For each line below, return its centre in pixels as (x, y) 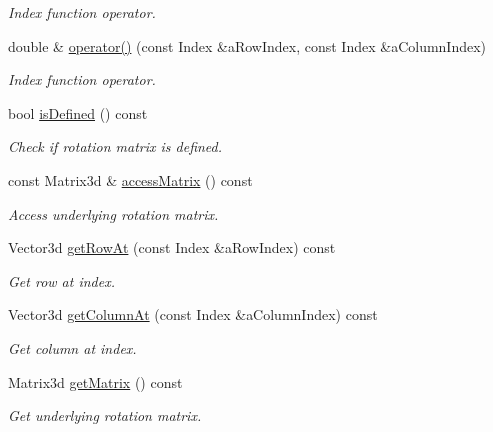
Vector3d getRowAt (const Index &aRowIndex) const (172, 247)
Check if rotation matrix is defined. (115, 146)
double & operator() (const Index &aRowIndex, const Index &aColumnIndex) (247, 45)
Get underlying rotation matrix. (105, 415)
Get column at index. (72, 347)
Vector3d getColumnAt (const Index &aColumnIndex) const (193, 314)
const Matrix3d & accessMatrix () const (130, 179)
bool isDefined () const (78, 112)
